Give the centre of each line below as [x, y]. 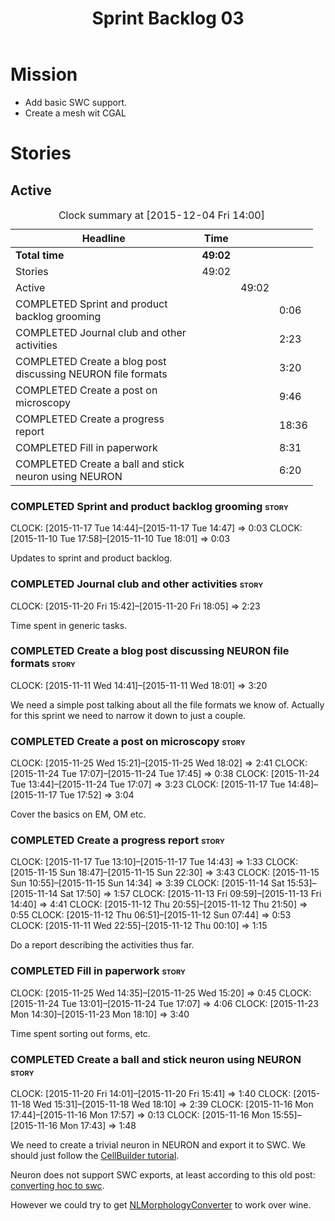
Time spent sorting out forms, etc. [80, 1033]
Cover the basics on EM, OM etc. [78, 814]
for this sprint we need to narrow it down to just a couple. [128, 715]
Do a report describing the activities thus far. [102, 945]
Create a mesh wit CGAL [75, 113]
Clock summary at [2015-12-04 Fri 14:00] [161, 215]
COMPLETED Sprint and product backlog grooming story [149, 506]
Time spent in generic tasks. [69, 625]
